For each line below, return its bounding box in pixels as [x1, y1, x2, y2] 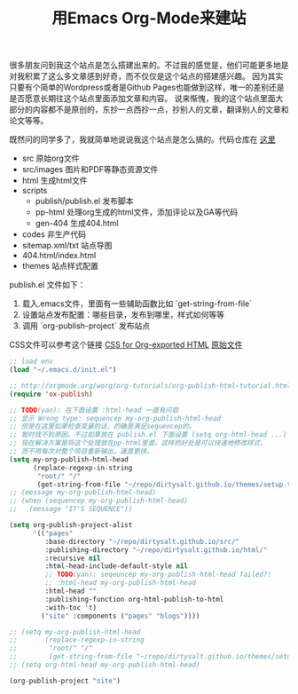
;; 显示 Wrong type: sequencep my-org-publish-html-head [9, 414, 222, 422]
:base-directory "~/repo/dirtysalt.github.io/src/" [44, 537, 240, 546]
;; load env [9, 357, 53, 367]
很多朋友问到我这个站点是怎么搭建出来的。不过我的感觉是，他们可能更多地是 [9, 59, 289, 71]
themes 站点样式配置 [21, 261, 99, 272]
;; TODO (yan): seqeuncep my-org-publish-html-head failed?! [44, 570, 272, 580]
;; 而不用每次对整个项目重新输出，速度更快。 [9, 447, 153, 456]
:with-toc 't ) [44, 603, 98, 612]
